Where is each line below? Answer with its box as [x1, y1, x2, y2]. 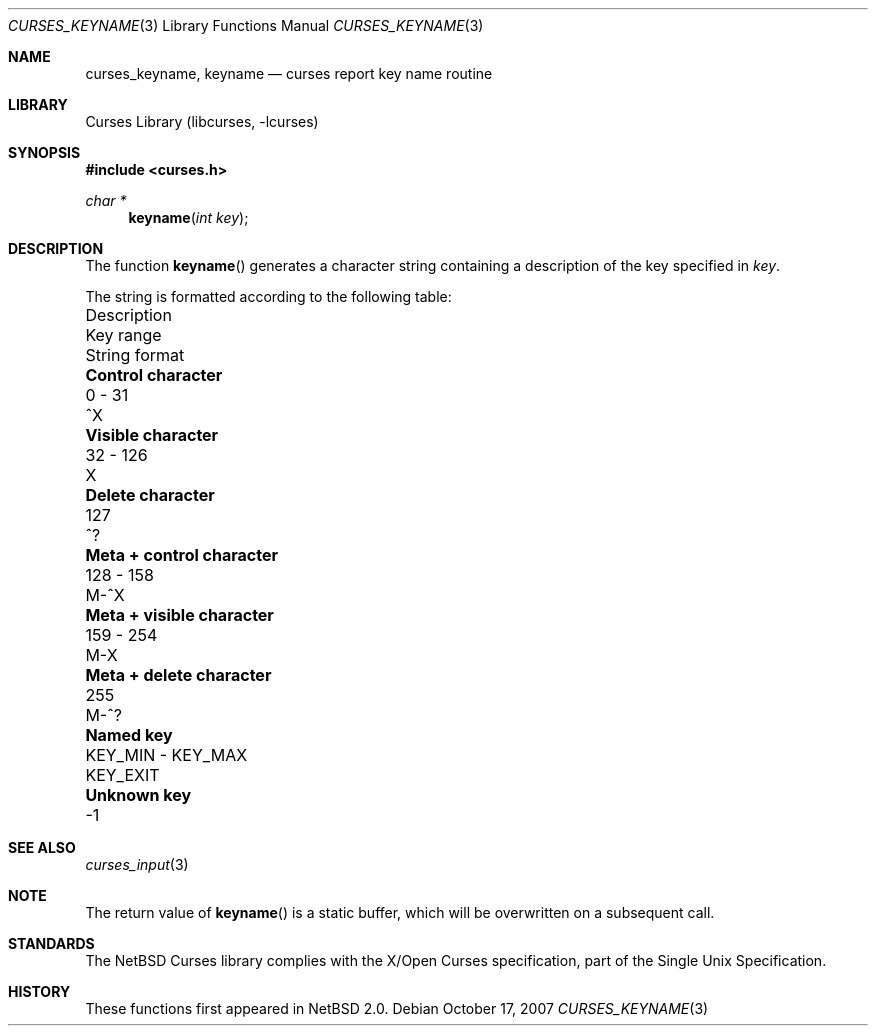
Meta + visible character [85, 605, 274, 625]
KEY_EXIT [85, 765, 160, 785]
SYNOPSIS [8, 144, 81, 161]
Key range [85, 325, 162, 345]
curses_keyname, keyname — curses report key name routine [85, 65, 493, 82]
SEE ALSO [8, 839, 76, 856]
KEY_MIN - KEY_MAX [85, 745, 248, 765]
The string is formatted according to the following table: [85, 288, 452, 305]
